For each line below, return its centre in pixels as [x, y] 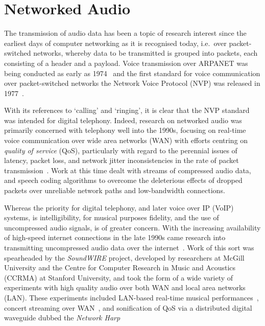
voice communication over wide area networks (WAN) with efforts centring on [126, 140]
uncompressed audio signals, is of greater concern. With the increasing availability [132, 227]
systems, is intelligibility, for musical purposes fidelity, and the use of [112, 217]
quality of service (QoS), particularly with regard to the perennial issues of [121, 150]
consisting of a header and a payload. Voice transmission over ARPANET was [126, 63]
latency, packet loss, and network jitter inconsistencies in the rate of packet [122, 160]
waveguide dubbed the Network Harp [62, 318]
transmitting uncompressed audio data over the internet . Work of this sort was [129, 247]
